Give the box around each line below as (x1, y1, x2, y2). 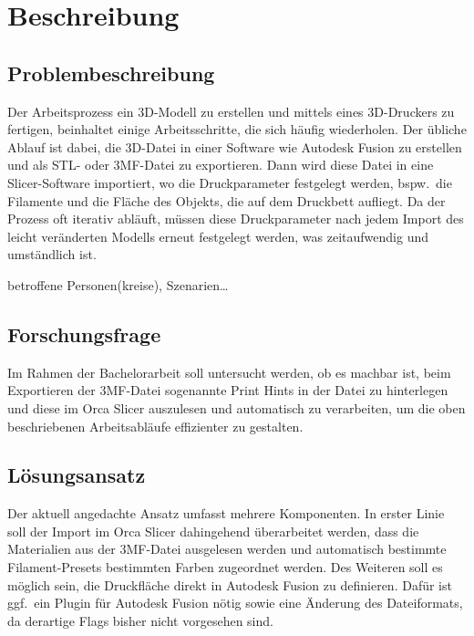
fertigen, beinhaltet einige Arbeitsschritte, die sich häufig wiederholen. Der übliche (7, 120, 467, 139)
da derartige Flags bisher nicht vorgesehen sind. (7, 610, 273, 630)
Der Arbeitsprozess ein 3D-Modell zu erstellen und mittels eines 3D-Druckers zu (7, 101, 455, 120)
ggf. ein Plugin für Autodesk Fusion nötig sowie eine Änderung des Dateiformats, (7, 593, 463, 612)
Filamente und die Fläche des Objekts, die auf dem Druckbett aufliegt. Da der (7, 191, 446, 210)
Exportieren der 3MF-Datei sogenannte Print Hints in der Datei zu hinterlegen (7, 381, 448, 400)
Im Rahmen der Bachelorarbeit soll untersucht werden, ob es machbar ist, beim (7, 362, 451, 381)
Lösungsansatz (7, 461, 146, 489)
